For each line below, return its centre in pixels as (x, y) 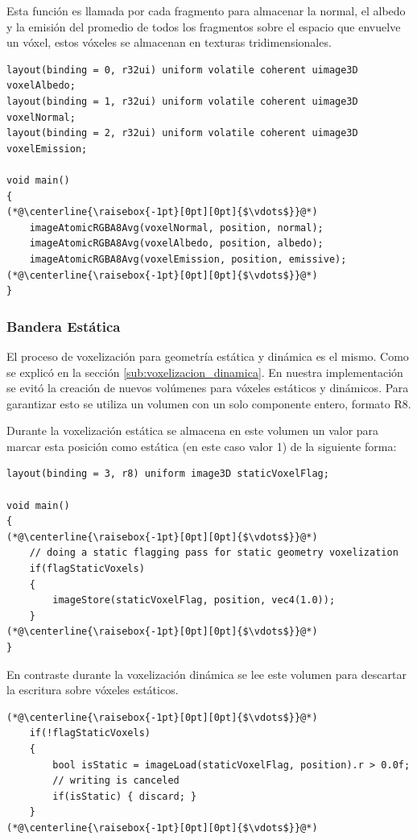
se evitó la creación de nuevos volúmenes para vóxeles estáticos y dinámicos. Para (208, 388)
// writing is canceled (116, 781)
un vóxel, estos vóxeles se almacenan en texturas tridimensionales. (169, 42)
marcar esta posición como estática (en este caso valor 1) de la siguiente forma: (202, 446)
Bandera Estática (64, 326)
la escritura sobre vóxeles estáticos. (93, 690)
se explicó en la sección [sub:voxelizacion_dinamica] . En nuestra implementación (205, 372)
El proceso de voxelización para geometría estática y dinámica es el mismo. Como (208, 356)
